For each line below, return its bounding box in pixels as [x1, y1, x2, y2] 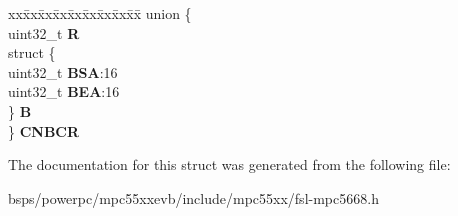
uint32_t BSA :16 [8, 61, 118, 82]
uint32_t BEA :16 [8, 81, 120, 102]
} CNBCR [8, 120, 80, 141]
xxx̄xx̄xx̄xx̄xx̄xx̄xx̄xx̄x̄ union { [8, 3, 192, 23]
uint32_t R [8, 22, 80, 43]
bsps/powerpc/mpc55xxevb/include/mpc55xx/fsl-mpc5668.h [8, 187, 379, 208]
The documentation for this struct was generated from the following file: [8, 154, 451, 175]
